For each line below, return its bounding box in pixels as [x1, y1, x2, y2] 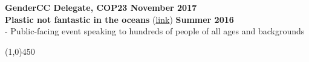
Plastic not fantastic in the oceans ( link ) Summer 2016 [5, 13, 234, 25]
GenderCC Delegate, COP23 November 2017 [5, 1, 197, 13]
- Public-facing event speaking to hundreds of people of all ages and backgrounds [5, 25, 305, 37]
